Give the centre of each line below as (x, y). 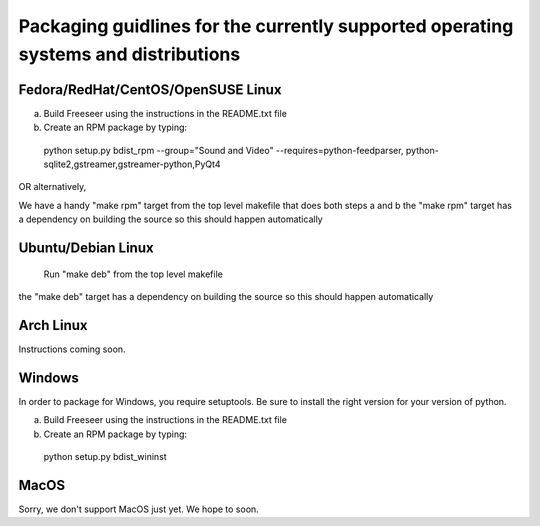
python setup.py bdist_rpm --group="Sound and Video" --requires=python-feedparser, (223, 150)
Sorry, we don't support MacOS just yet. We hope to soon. (138, 509)
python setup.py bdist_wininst (105, 456)
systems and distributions (129, 54)
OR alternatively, (52, 187)
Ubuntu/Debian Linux (86, 248)
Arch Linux (53, 325)
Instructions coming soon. (72, 349)
